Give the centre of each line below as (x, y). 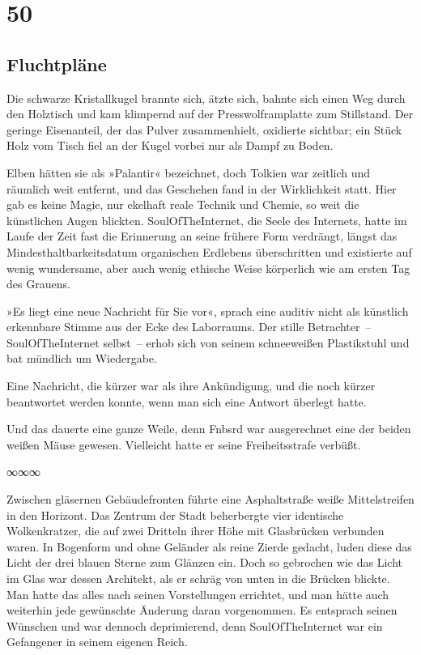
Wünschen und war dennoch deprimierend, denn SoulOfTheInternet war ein (195, 625)
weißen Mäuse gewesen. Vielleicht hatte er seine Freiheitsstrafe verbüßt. (184, 444)
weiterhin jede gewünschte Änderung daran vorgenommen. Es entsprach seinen (202, 610)
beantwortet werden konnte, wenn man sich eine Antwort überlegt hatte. (187, 401)
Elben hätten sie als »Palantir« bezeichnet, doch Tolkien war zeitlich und (189, 172)
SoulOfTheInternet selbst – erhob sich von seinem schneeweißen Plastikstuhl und (208, 342)
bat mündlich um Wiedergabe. (82, 358)
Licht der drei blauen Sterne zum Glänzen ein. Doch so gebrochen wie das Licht (205, 562)
